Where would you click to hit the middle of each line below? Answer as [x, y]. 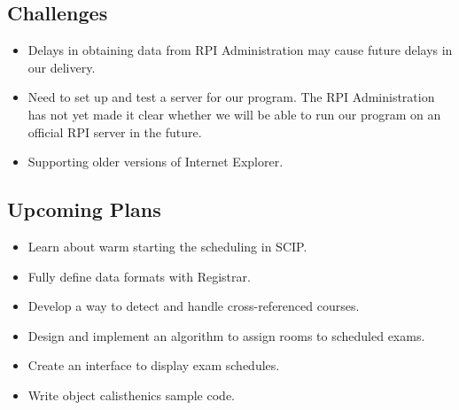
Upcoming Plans [84, 209]
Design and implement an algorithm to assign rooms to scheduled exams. [226, 335]
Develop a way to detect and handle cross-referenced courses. [194, 306]
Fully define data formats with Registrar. [139, 276]
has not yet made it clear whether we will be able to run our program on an [234, 114]
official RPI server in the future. [115, 132]
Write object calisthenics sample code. [131, 395]
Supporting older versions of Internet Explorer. [156, 162]
